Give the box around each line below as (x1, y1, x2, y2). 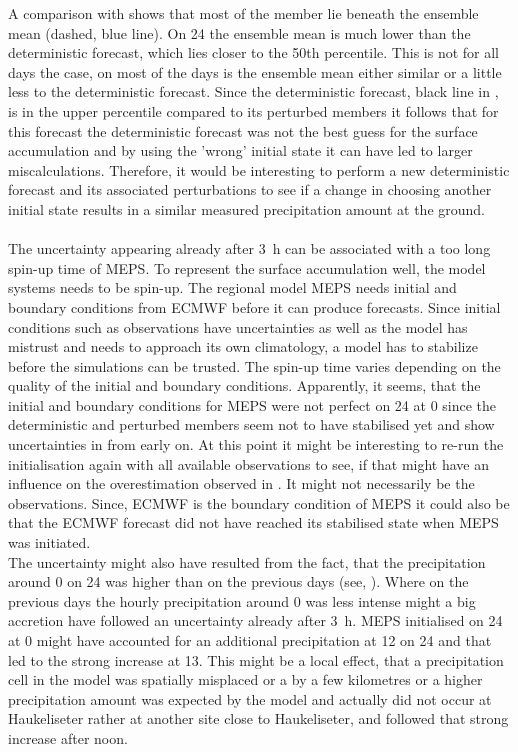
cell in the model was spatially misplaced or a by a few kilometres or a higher (8, 669, 483, 690)
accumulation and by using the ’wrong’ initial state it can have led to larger (8, 140, 473, 161)
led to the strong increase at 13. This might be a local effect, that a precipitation (8, 649, 504, 670)
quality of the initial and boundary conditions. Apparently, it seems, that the (8, 375, 481, 396)
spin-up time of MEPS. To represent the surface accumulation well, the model (8, 257, 486, 278)
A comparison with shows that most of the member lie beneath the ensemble (8, 3, 479, 23)
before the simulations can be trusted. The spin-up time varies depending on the (8, 355, 501, 376)
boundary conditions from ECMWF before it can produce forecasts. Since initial (8, 296, 501, 317)
